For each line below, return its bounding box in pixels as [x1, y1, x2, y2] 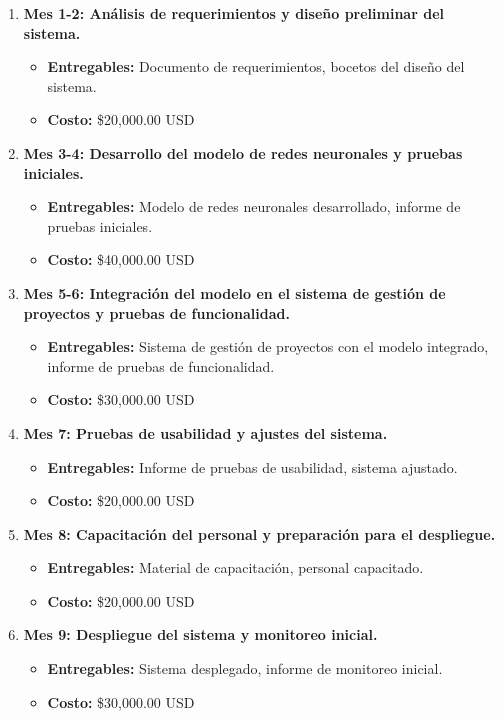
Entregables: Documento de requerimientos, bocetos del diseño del [47, 56, 465, 77]
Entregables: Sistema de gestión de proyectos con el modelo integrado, [47, 336, 489, 357]
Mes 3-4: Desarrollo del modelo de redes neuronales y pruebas [23, 142, 463, 163]
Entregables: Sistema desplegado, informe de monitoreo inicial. [47, 658, 443, 679]
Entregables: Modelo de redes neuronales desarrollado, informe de [47, 196, 461, 217]
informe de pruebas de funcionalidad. [47, 355, 275, 376]
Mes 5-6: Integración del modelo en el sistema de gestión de [23, 282, 446, 303]
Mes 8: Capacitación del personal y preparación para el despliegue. [23, 523, 496, 544]
